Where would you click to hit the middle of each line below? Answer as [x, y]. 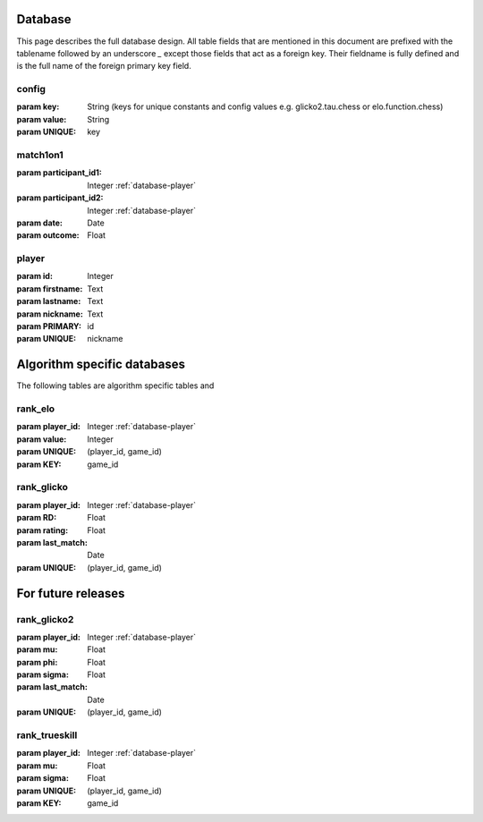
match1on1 [40, 155]
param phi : [37, 662]
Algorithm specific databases [101, 364]
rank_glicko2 [45, 619]
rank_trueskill [47, 735]
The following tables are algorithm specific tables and [115, 386]
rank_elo [36, 409]
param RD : [37, 518]
